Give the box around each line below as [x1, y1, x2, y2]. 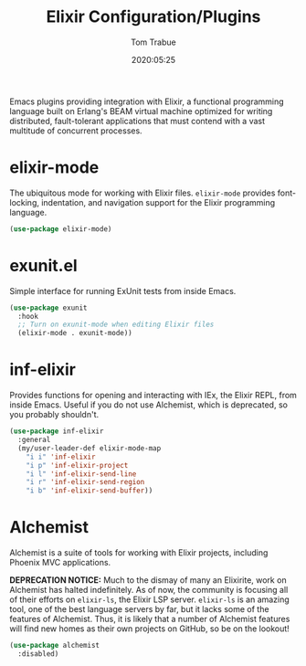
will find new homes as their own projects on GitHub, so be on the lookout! [9, 623, 290, 634]
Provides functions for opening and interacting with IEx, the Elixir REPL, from [9, 390, 297, 401]
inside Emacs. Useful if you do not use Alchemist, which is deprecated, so [9, 399, 288, 410]
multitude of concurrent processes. [9, 125, 143, 136]
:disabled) [17, 649, 59, 659]
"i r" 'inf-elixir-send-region [26, 478, 145, 487]
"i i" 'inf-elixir [26, 452, 96, 461]
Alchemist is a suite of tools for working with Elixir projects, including [9, 547, 269, 558]
